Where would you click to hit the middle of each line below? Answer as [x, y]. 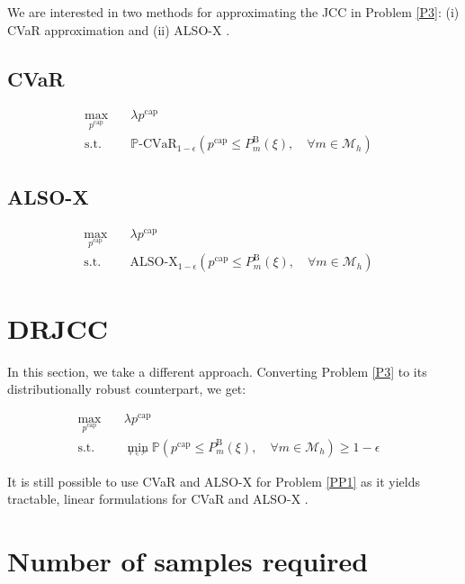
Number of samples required [188, 561]
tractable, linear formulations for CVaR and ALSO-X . [158, 499]
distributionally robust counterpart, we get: [127, 389]
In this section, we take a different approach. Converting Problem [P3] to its [217, 371]
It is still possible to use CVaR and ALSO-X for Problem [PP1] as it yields [214, 481]
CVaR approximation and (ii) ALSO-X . [119, 29]
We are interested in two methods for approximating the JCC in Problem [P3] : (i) [233, 12]
